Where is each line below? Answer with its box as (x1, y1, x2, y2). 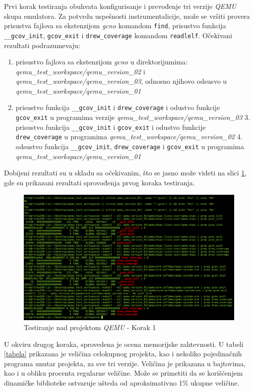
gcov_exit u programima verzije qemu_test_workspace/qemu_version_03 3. (15, 112, 250, 122)
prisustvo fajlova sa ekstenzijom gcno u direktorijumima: (15, 56, 188, 67)
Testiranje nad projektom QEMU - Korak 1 (24, 322, 156, 332)
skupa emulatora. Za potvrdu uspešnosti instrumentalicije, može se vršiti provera (4, 10, 250, 21)
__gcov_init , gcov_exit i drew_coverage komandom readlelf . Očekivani (4, 30, 232, 40)
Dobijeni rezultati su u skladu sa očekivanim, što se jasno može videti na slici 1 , (4, 168, 247, 178)
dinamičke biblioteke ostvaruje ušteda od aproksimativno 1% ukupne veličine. (4, 377, 240, 388)
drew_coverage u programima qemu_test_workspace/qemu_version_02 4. (15, 131, 243, 142)
